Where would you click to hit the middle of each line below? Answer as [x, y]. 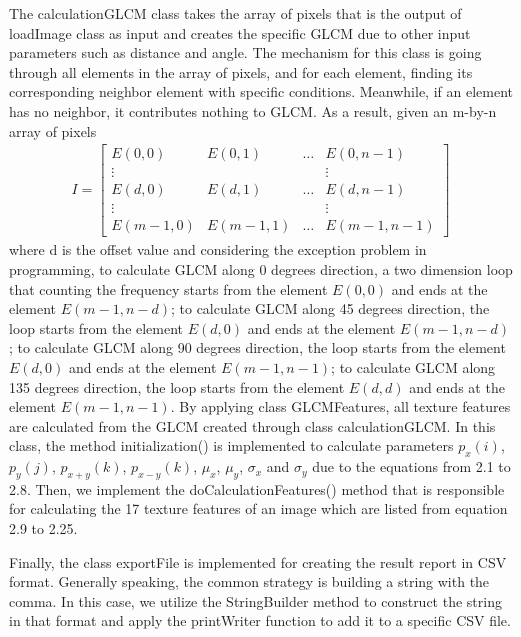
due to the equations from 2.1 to [411, 466]
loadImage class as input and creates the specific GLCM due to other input [240, 32]
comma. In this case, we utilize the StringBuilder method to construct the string [255, 600]
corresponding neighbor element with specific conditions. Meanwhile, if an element [261, 91]
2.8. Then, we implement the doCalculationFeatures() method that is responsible [257, 488]
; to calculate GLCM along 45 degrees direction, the [330, 308]
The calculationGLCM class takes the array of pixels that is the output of [235, 13]
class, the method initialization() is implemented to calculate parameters [231, 445]
